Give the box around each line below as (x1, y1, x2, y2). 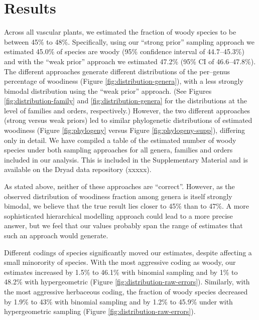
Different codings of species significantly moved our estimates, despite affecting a (4, 247, 252, 257)
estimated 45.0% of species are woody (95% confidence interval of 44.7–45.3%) (4, 46, 244, 57)
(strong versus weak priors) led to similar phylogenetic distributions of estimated (4, 115, 252, 125)
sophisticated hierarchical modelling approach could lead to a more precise (4, 210, 233, 221)
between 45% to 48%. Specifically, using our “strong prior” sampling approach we (4, 36, 254, 47)
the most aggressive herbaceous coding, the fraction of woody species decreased (4, 286, 248, 296)
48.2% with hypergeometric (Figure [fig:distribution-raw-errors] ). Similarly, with (4, 276, 250, 287)
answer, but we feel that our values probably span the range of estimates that (4, 220, 243, 231)
